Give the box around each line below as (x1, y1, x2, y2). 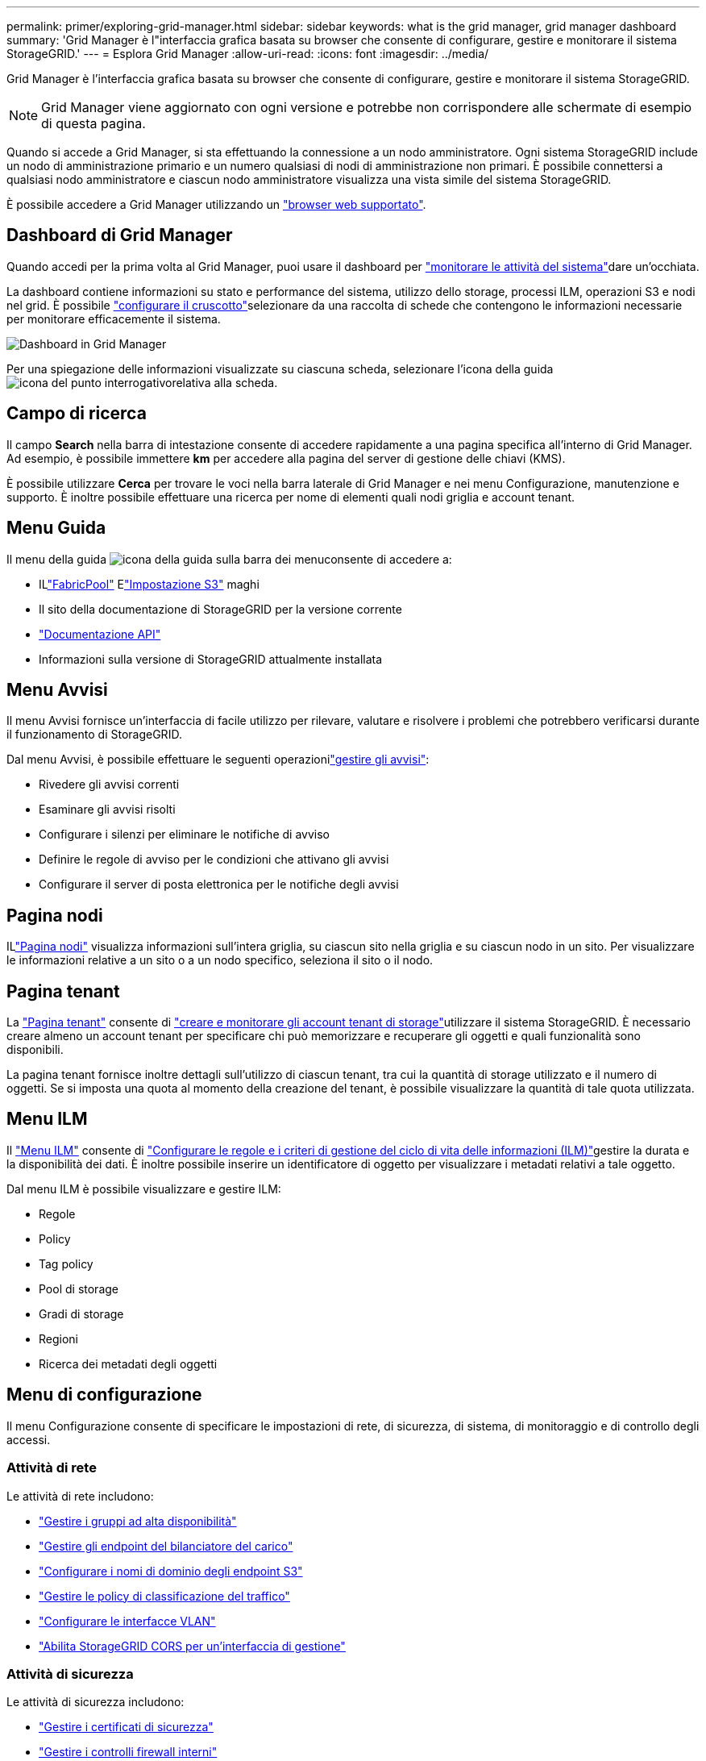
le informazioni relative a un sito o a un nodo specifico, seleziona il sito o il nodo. (6, 953, 434, 968)
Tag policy (39, 1256, 93, 1271)
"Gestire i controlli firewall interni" (39, 1745, 218, 1759)
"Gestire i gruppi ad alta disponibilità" (39, 1513, 237, 1528)
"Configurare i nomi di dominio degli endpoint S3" (39, 1563, 303, 1578)
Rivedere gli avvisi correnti (39, 777, 180, 792)
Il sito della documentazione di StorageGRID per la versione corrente (39, 602, 402, 616)
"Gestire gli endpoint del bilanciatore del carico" (39, 1538, 293, 1553)
